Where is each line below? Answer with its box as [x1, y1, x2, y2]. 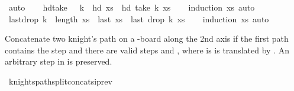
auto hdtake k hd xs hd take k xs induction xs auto [8, 1, 255, 13]
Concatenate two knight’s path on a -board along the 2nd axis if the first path [5, 32, 289, 45]
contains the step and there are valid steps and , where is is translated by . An [5, 43, 289, 56]
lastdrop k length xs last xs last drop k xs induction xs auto [8, 12, 269, 25]
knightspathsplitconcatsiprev [8, 75, 112, 87]
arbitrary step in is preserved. [5, 55, 112, 68]
